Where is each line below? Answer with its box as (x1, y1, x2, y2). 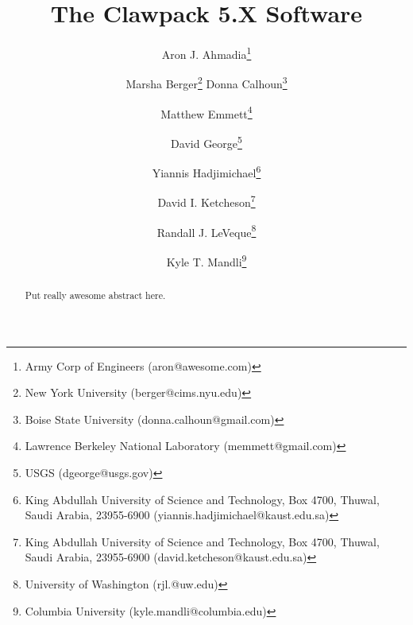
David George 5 (171, 132, 242, 151)
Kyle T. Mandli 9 (166, 250, 247, 270)
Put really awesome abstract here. (25, 288, 166, 301)
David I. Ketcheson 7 (157, 192, 256, 211)
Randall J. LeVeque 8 (156, 221, 257, 240)
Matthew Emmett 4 (160, 103, 253, 122)
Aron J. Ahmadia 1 (161, 44, 252, 62)
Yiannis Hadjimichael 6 (152, 162, 261, 181)
